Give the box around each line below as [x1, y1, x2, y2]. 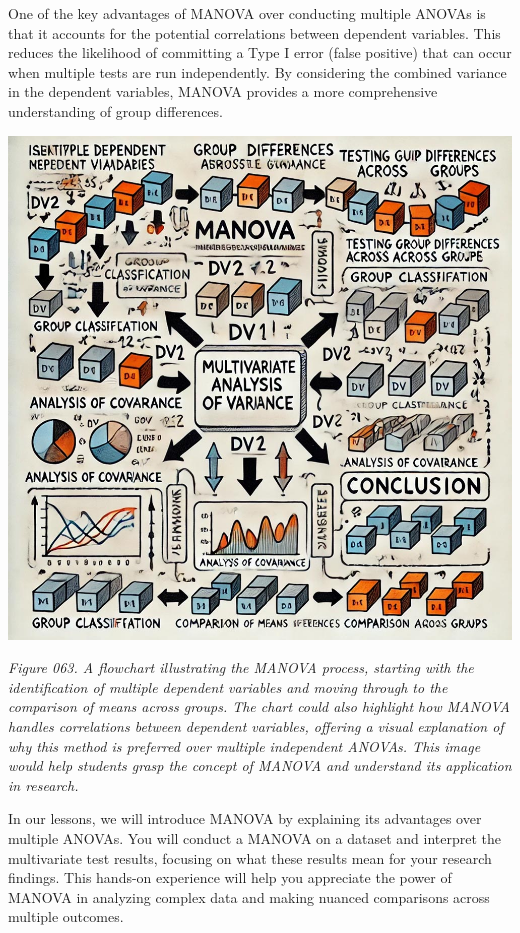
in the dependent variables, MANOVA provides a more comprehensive [8, 81, 438, 102]
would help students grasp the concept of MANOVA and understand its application [8, 755, 512, 776]
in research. [8, 774, 79, 795]
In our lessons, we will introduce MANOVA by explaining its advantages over [8, 808, 482, 829]
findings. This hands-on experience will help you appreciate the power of [8, 867, 452, 888]
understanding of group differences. [8, 100, 223, 121]
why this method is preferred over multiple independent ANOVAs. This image [8, 735, 481, 756]
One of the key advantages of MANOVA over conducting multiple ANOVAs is [8, 3, 486, 23]
